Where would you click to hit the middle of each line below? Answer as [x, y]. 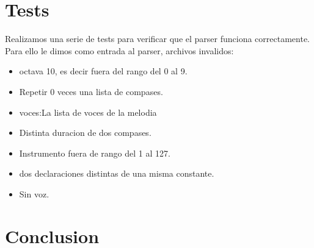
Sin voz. [34, 193]
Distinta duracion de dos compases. [85, 133]
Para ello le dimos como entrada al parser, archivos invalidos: [119, 50]
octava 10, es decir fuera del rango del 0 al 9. [103, 71]
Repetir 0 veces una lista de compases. [91, 91]
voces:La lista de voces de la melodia [88, 112]
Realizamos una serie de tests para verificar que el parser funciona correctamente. [157, 39]
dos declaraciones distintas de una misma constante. [117, 173]
